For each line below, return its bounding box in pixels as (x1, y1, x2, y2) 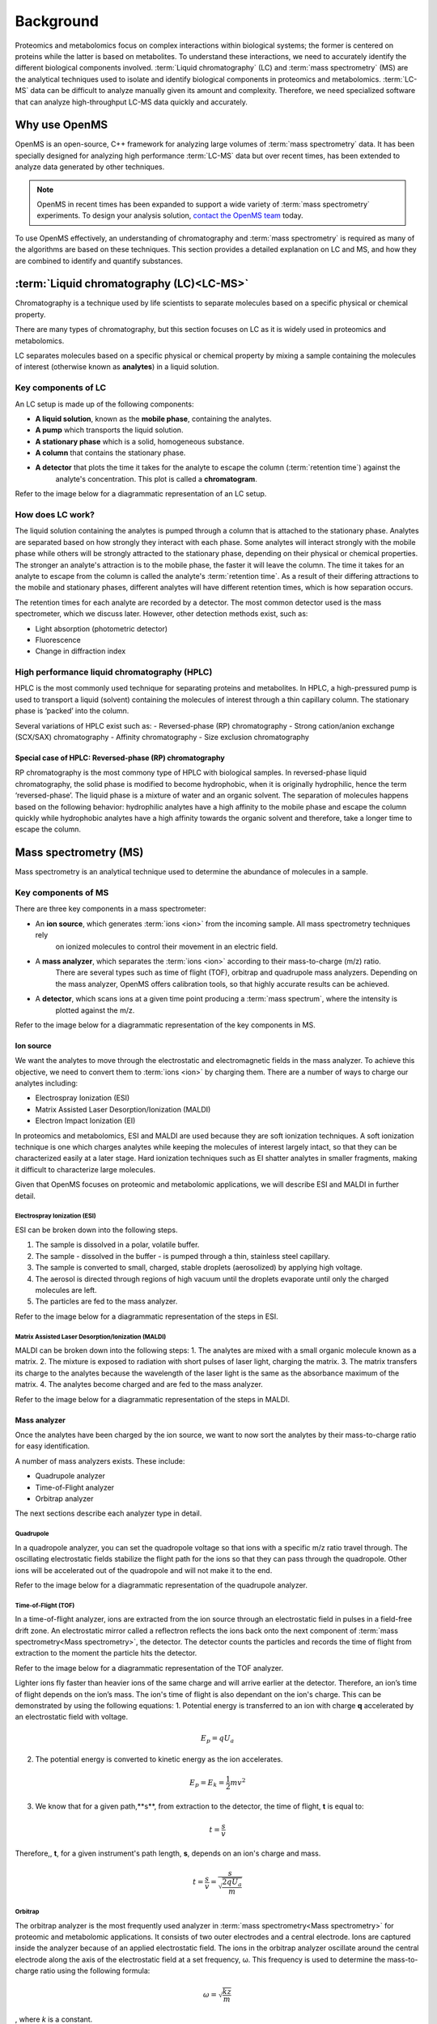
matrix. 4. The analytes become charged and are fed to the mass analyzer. (15, 1380, 263, 1389)
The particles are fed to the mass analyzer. (35, 1296, 178, 1307)
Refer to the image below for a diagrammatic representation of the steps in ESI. (15, 1312, 278, 1321)
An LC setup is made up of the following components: (15, 399, 194, 409)
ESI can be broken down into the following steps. (15, 1225, 178, 1235)
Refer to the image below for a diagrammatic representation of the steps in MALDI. (15, 1394, 291, 1404)
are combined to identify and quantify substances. (15, 256, 184, 266)
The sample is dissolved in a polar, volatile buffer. (35, 1239, 200, 1250)
